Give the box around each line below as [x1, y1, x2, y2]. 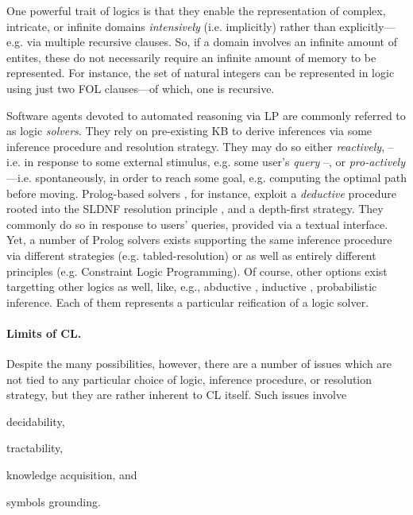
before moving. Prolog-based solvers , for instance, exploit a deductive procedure [6, 184, 396, 201]
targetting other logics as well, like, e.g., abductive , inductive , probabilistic [6, 278, 377, 295]
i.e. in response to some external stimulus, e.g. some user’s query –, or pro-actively [6, 153, 405, 170]
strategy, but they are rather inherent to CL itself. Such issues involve [6, 386, 347, 403]
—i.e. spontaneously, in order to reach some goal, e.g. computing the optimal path [6, 168, 407, 185]
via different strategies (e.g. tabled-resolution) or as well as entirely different [6, 246, 376, 263]
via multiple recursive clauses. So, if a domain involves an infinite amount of [26, 33, 397, 50]
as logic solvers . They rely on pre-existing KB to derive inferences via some [6, 122, 372, 139]
